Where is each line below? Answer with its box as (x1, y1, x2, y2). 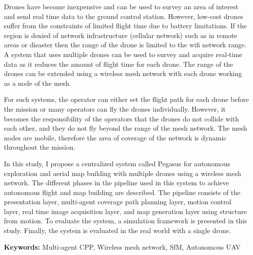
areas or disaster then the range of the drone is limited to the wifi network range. (4, 39, 247, 50)
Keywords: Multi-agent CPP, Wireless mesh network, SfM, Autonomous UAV (4, 241, 241, 252)
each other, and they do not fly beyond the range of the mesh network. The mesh (4, 123, 247, 133)
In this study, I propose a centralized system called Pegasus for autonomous (4, 158, 231, 168)
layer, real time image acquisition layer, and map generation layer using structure (4, 206, 247, 216)
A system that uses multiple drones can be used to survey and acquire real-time (4, 49, 243, 59)
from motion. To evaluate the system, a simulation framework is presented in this (4, 216, 247, 226)
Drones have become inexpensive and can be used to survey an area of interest (4, 1, 238, 11)
